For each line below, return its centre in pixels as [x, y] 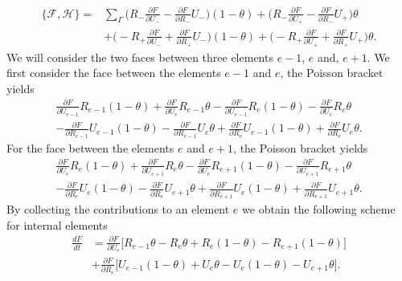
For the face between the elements [90, 147]
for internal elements [57, 224]
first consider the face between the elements [114, 73]
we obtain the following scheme [319, 208]
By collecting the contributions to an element [118, 208]
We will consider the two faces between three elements [140, 57]
